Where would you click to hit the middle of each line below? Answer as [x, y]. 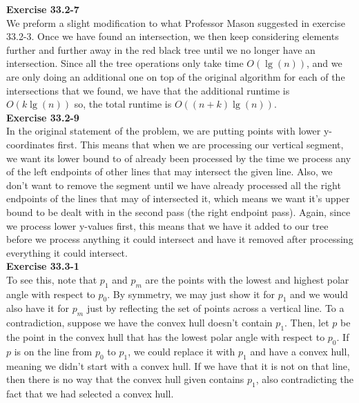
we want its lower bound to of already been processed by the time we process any [179, 158]
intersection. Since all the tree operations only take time [125, 63]
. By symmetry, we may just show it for [191, 294]
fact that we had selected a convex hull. [90, 394]
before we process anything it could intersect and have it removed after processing [180, 239]
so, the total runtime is [123, 104]
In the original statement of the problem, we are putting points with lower [164, 131]
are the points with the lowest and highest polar [247, 279]
